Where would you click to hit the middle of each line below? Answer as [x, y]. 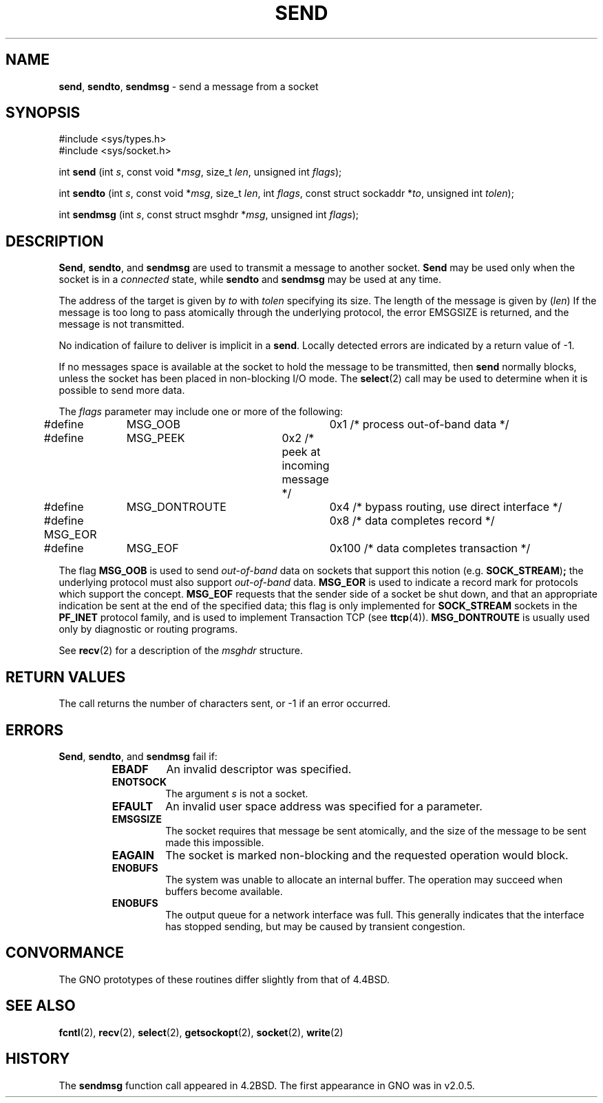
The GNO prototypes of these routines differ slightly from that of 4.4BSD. [224, 979]
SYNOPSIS [43, 113]
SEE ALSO [41, 1006]
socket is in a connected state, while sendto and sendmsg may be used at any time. [250, 280]
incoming [306, 466]
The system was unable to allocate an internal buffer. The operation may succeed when [364, 879]
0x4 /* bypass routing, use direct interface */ [446, 507]
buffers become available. [224, 891]
